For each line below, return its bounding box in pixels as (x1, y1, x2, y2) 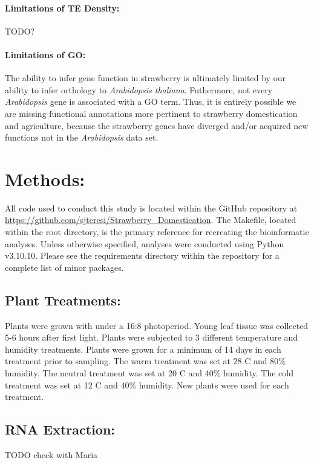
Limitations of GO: (5, 48, 86, 61)
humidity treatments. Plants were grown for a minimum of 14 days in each (5, 342, 281, 355)
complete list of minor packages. (5, 261, 124, 273)
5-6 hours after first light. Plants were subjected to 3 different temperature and (5, 331, 298, 344)
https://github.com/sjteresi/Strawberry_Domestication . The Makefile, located (5, 213, 296, 226)
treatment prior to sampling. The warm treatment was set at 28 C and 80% (5, 355, 286, 367)
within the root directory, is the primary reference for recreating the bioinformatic (5, 225, 309, 238)
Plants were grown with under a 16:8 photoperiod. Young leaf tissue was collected (5, 319, 309, 331)
